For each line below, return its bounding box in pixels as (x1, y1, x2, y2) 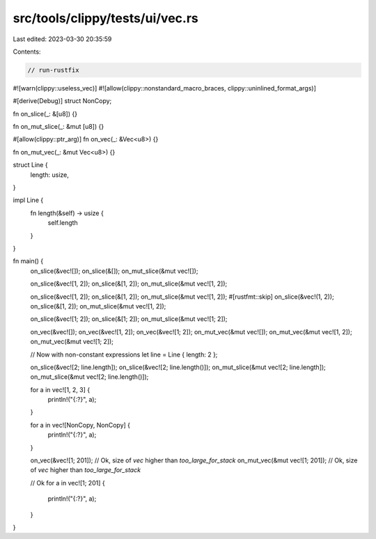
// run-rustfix (27, 66, 79, 74)
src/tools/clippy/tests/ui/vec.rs (13, 10, 198, 26)
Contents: (13, 47, 41, 56)
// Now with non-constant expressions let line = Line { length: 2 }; (30, 350, 218, 359)
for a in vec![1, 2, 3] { (30, 385, 91, 393)
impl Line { (13, 196, 44, 205)
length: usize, (30, 171, 70, 179)
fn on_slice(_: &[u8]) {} (13, 109, 78, 118)
